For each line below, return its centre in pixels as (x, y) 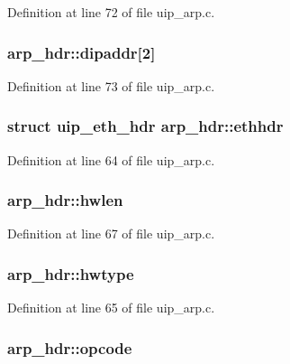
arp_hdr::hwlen (65, 200)
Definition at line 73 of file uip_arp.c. (111, 85)
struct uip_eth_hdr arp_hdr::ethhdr (145, 126)
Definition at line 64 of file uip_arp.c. (111, 159)
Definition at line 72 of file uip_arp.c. (111, 12)
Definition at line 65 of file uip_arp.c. (111, 308)
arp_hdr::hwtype (71, 273)
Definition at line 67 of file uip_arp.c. (111, 233)
